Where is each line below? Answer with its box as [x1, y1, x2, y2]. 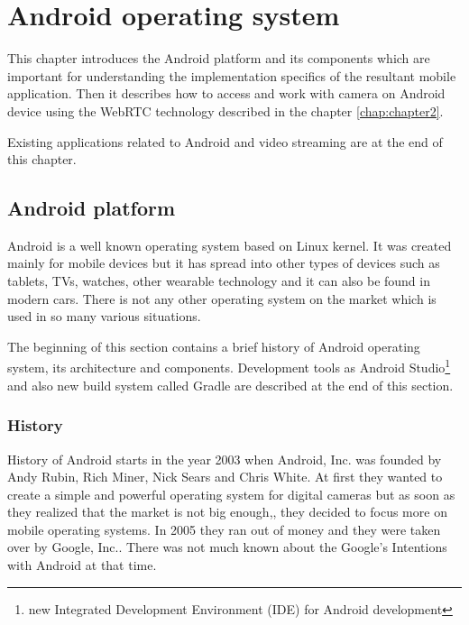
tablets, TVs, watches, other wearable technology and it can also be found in [7, 271, 430, 290]
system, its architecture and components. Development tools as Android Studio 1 [7, 355, 451, 377]
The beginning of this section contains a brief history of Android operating [7, 336, 420, 355]
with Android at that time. [7, 556, 157, 574]
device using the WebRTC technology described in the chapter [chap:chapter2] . [7, 101, 444, 120]
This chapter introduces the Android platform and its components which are [7, 49, 430, 68]
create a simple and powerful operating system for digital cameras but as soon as [7, 484, 455, 503]
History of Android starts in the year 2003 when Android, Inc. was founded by [7, 449, 442, 468]
